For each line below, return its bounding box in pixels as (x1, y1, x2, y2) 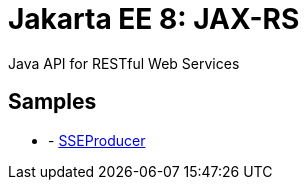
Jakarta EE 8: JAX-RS (8, 2, 300, 36)
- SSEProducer (48, 131, 146, 149)
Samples (8, 89, 97, 115)
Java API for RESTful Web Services (8, 54, 240, 72)
